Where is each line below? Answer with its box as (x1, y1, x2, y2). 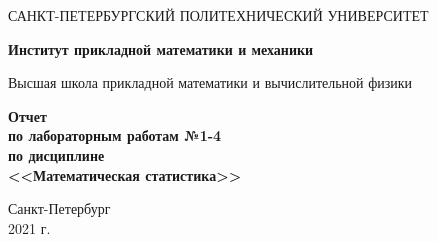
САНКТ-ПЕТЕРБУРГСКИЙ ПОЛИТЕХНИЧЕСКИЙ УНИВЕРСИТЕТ (8, 5, 429, 25)
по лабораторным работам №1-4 (8, 125, 222, 146)
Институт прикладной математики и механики (8, 38, 314, 59)
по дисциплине (8, 144, 105, 165)
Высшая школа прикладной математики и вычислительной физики (8, 72, 413, 93)
